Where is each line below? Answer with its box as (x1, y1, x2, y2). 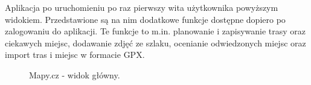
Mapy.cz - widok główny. (29, 68, 120, 81)
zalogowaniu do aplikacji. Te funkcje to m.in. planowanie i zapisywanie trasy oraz (5, 25, 306, 37)
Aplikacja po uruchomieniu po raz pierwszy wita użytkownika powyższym (5, 1, 278, 13)
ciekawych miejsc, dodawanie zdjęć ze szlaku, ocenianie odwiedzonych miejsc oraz (5, 36, 306, 49)
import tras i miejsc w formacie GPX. (5, 48, 145, 61)
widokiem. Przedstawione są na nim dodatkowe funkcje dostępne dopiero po (5, 13, 286, 25)
